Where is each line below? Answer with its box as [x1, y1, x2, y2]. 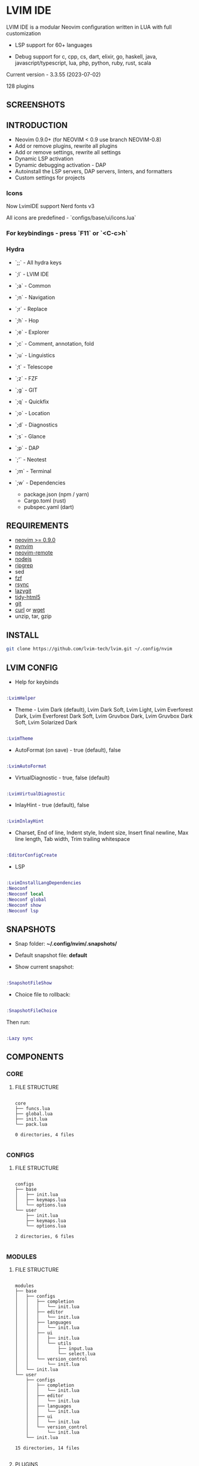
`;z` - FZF [14, 374, 38, 382]
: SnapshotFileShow [6, 980, 52, 986]
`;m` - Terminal [14, 467, 52, 474]
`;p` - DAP [14, 444, 40, 452]
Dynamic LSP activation [14, 155, 74, 162]
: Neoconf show [6, 902, 42, 908]
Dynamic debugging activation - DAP [14, 161, 106, 169]
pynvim [14, 542, 33, 550]
